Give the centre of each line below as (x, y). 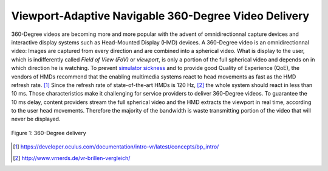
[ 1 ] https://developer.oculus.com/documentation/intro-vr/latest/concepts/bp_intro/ (116, 147)
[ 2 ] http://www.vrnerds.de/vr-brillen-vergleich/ (72, 158)
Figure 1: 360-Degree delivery (49, 133)
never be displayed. (36, 119)
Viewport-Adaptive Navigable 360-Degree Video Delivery (160, 16)
